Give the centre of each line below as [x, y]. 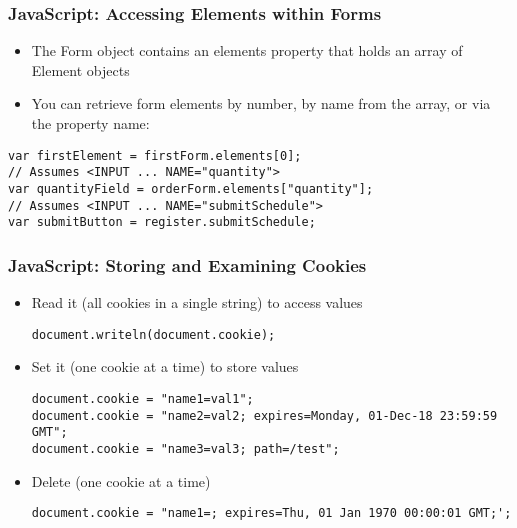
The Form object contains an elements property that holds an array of [247, 50]
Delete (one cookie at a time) [121, 480]
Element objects [80, 69]
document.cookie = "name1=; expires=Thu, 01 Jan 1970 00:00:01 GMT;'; [271, 513]
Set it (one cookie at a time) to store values [165, 366]
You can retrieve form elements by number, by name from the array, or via [261, 103]
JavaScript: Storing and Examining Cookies [187, 264]
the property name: [90, 123]
